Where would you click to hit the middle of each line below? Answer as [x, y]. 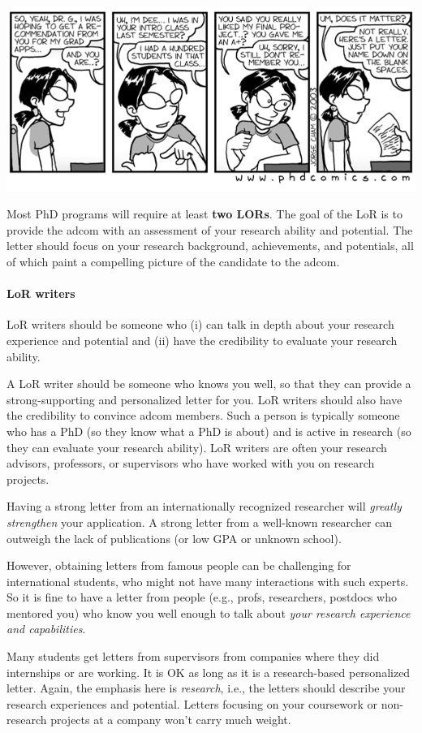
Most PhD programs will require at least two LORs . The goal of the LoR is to [205, 214]
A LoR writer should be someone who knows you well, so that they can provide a [209, 384]
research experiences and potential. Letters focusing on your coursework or [192, 703]
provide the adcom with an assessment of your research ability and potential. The [210, 229]
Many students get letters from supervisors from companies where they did [193, 656]
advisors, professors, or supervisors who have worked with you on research [191, 463]
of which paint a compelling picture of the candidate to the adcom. [173, 261]
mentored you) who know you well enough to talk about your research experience [209, 612]
